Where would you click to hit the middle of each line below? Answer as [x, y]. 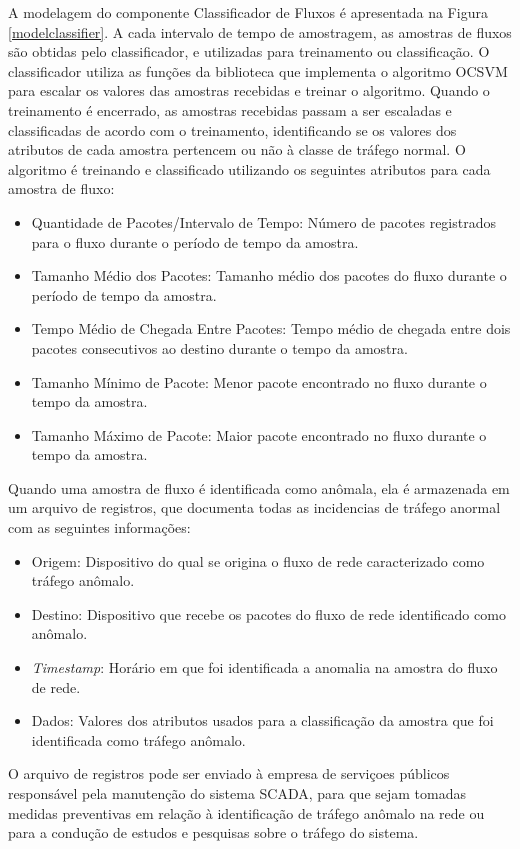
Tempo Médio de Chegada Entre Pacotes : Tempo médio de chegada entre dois [271, 328]
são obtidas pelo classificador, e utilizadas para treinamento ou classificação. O [249, 51]
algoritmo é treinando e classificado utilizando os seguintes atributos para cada [249, 168]
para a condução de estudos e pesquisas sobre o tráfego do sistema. [213, 832]
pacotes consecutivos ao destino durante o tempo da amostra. [219, 347]
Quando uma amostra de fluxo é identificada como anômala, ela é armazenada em [259, 487]
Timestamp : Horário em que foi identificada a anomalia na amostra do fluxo [264, 667]
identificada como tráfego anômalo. [138, 739]
